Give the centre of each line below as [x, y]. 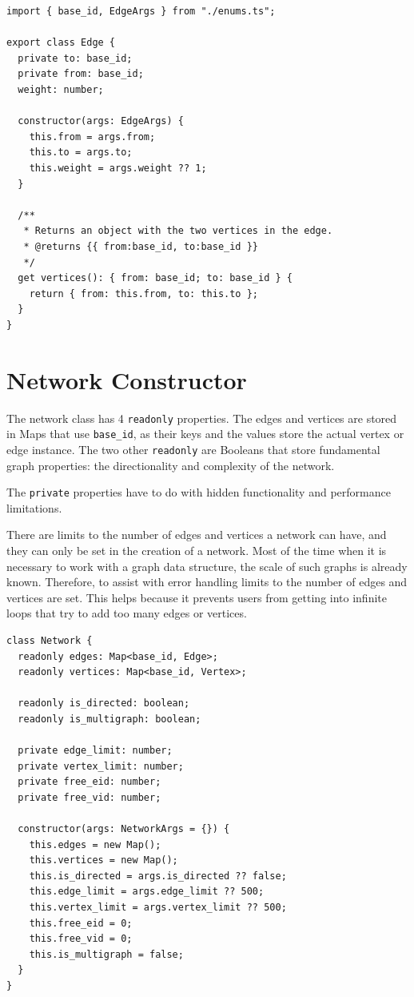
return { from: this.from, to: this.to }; [143, 293]
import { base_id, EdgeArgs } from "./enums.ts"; [141, 11]
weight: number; [61, 89]
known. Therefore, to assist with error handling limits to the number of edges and [207, 582]
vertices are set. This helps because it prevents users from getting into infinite [197, 597]
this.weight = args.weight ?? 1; [118, 168]
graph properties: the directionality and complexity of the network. [171, 465]
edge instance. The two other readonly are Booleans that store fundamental [193, 449]
